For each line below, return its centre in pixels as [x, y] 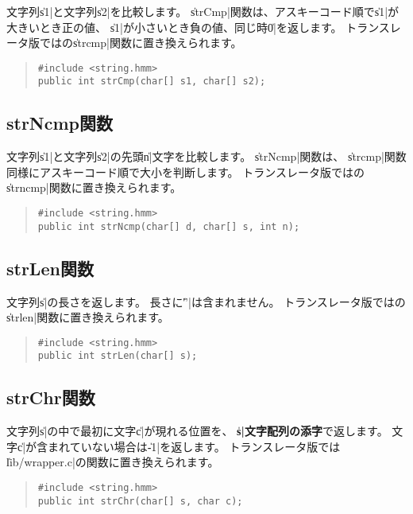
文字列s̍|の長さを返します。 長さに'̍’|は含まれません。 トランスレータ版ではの [206, 301]
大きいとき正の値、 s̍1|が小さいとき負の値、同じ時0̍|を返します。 [174, 27]
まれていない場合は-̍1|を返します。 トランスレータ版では [194, 446]
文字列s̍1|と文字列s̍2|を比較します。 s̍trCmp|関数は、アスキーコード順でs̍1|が [203, 11]
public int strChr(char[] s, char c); [140, 501]
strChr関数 [51, 397]
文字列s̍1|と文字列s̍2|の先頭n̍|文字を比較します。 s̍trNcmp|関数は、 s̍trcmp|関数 [206, 156]
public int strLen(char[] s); [118, 356]
